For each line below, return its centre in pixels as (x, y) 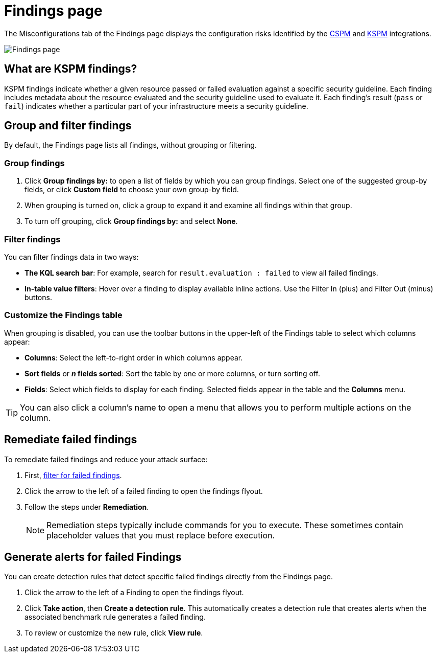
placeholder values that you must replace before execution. (161, 535)
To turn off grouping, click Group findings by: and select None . (131, 221)
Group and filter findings (68, 126)
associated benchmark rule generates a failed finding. (115, 617)
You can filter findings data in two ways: (71, 257)
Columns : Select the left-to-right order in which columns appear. (134, 357)
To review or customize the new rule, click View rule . (114, 633)
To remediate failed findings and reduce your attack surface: (106, 459)
